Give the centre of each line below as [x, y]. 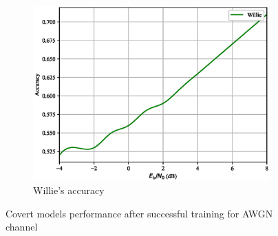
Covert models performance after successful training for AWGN [139, 213]
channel [22, 227]
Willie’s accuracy [69, 190]
